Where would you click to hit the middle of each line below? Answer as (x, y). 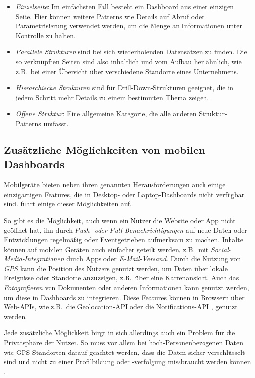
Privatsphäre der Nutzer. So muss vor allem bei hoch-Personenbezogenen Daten (124, 342)
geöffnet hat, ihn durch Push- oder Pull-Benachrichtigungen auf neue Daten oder (126, 230)
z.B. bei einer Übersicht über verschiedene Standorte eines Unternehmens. (127, 71)
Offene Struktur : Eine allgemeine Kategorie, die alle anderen (106, 113)
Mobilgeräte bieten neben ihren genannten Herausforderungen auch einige (115, 185)
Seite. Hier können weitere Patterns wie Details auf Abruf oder (110, 16)
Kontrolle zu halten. (45, 35)
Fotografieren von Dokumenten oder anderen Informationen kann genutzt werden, (127, 288)
